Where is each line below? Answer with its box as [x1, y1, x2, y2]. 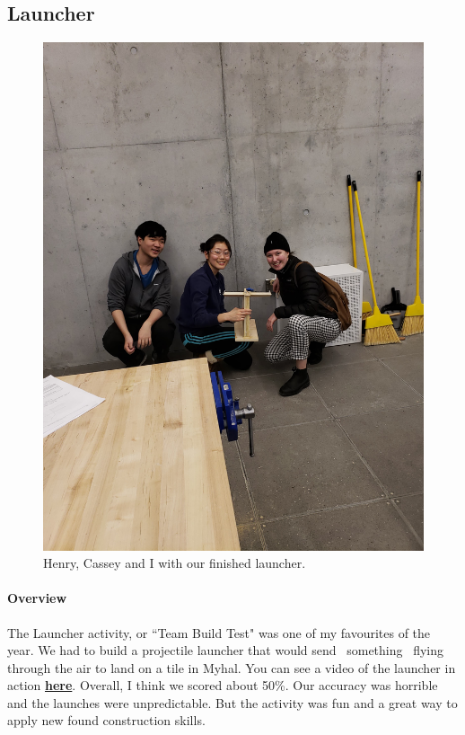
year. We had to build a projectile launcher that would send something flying [7, 641, 444, 660]
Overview [7, 589, 67, 607]
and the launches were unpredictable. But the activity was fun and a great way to [7, 693, 458, 712]
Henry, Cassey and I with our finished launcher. [43, 553, 306, 572]
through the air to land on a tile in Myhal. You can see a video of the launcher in [7, 658, 456, 677]
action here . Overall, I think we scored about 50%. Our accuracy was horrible [7, 676, 438, 695]
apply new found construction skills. [7, 711, 206, 730]
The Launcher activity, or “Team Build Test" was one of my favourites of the [7, 623, 431, 642]
